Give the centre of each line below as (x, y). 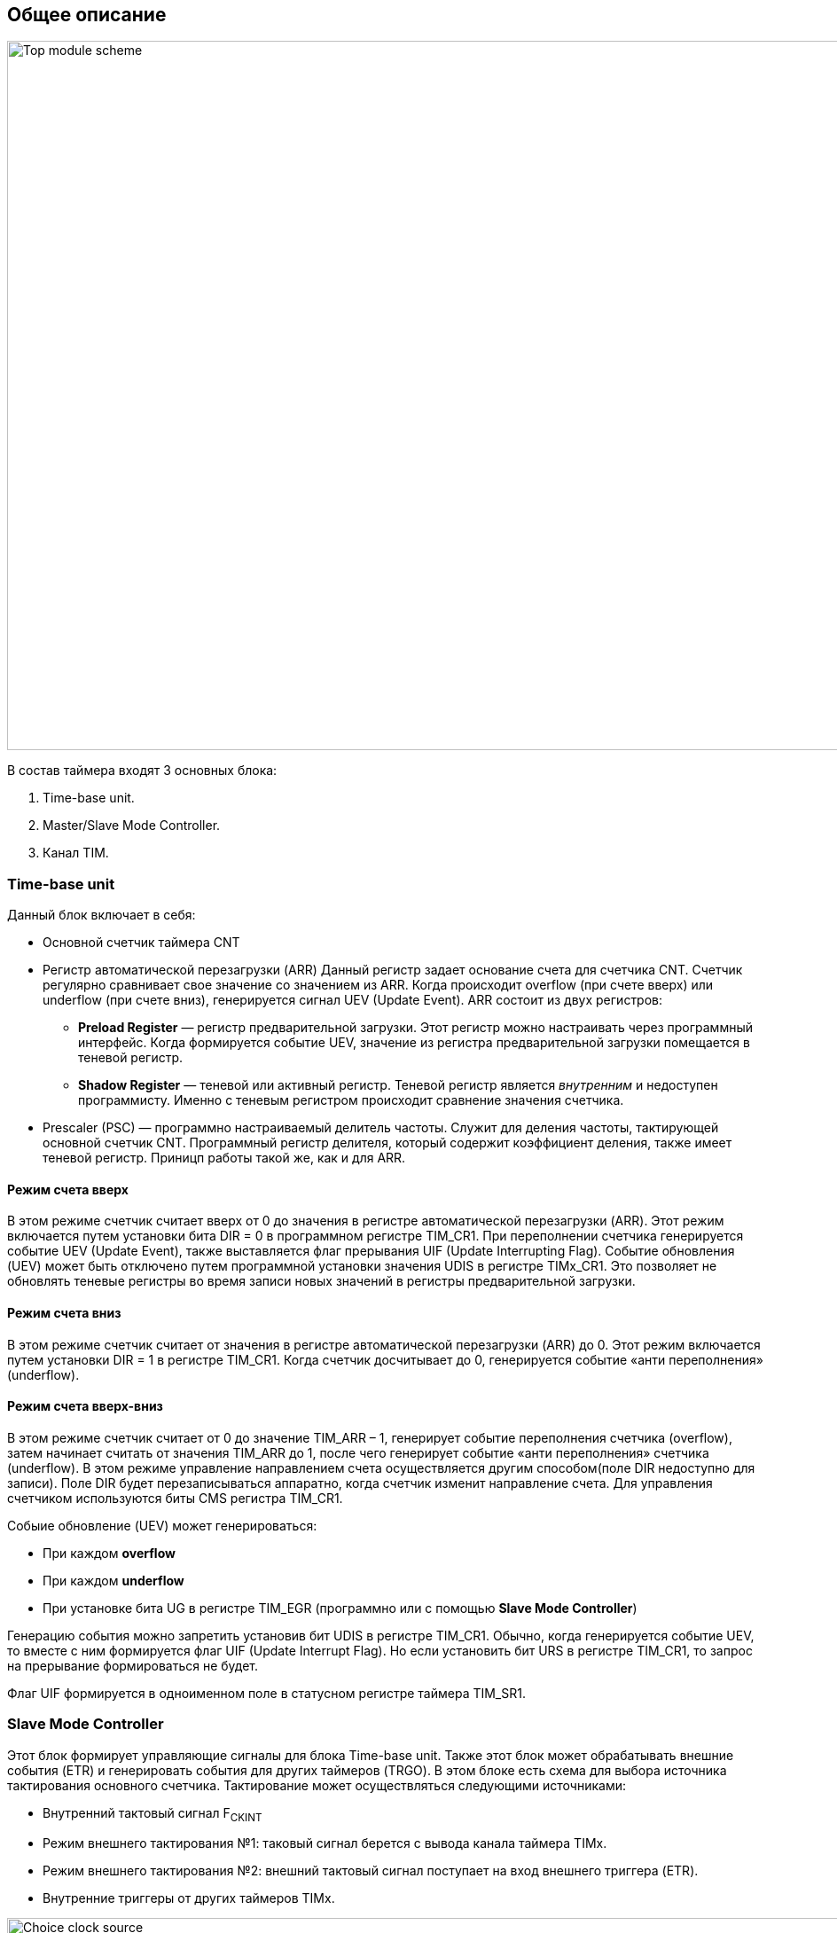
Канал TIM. (76, 853)
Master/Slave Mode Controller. (132, 826)
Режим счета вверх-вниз (85, 1406)
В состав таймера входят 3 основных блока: (142, 771)
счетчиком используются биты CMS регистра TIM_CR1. (175, 1498)
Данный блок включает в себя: (102, 915)
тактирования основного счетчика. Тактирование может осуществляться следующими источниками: (317, 1785)
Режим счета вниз (64, 1313)
